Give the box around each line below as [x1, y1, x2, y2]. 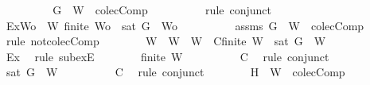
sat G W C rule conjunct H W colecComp [6, 64, 345, 80]
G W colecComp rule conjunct [53, 2, 272, 17]
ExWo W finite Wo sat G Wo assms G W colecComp [6, 17, 364, 33]
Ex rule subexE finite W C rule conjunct [6, 48, 329, 64]
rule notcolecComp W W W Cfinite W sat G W [6, 33, 326, 49]
